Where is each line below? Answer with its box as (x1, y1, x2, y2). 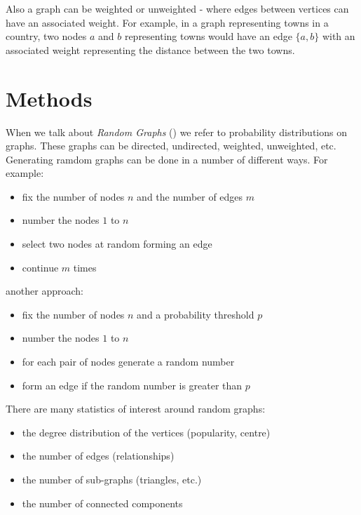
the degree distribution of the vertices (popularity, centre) (22, 424, 271, 439)
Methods (6, 83, 93, 112)
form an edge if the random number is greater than (22, 377, 243, 392)
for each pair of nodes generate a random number (22, 354, 235, 369)
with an (322, 29, 355, 44)
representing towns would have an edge (124, 29, 292, 44)
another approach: (6, 283, 83, 298)
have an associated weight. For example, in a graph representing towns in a (6, 15, 329, 29)
